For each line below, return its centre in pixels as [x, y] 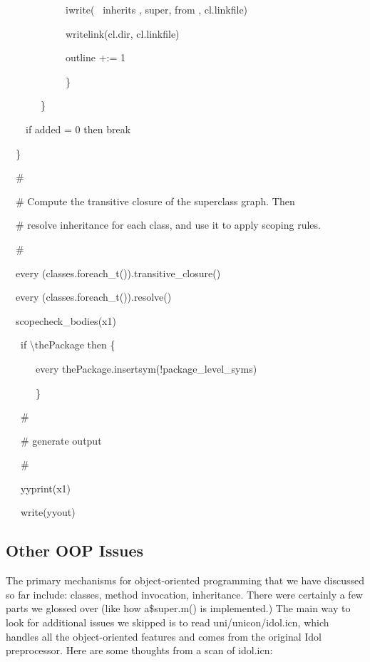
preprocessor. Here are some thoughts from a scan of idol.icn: [139, 650]
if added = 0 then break [78, 129]
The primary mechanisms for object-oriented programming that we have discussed [185, 580]
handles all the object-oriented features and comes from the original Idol [164, 636]
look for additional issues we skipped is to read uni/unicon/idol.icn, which [168, 622]
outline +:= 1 [96, 57]
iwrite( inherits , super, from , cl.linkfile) [156, 9]
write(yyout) [48, 512]
